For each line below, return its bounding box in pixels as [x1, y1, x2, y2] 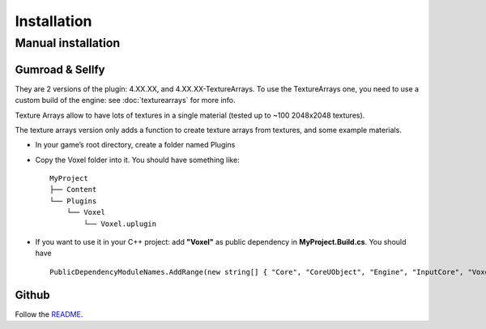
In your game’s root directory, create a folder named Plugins [35, 140, 236, 150]
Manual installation [15, 36, 121, 50]
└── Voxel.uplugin [83, 219, 157, 229]
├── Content [49, 185, 97, 194]
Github [15, 288, 50, 301]
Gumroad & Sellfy [15, 62, 105, 76]
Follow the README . [15, 309, 83, 319]
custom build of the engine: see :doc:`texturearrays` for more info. [15, 96, 236, 105]
